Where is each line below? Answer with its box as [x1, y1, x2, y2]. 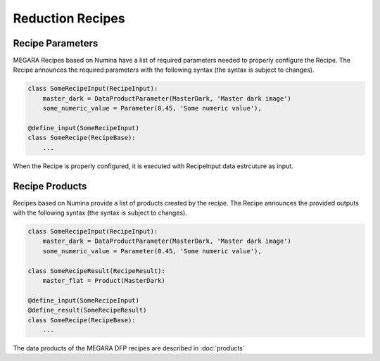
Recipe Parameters [13, 37, 99, 49]
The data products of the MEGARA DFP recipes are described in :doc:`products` [13, 343, 246, 352]
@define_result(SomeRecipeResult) [27, 306, 147, 315]
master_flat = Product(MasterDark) [42, 277, 165, 284]
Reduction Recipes [13, 11, 126, 26]
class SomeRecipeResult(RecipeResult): [27, 267, 165, 274]
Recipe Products [13, 180, 87, 192]
